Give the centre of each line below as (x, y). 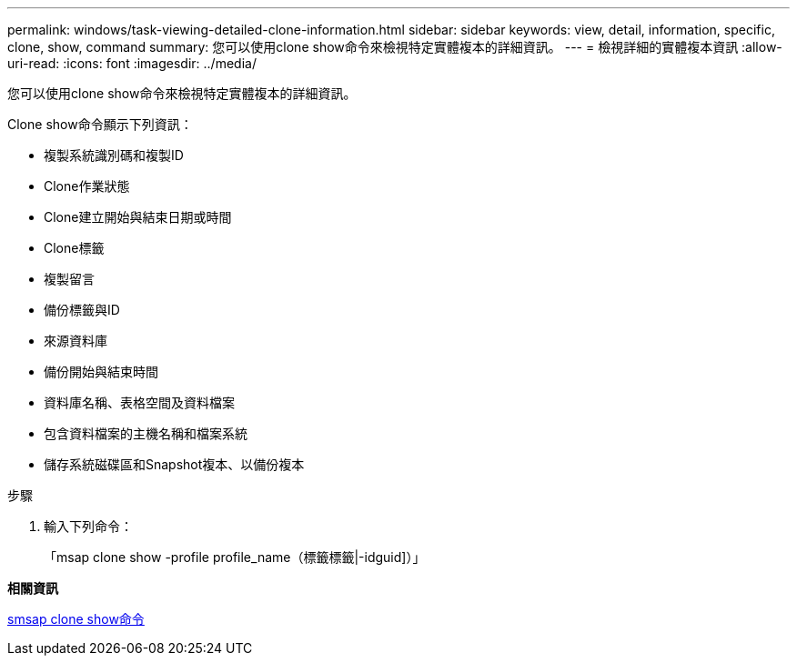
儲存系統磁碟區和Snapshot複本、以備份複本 (174, 464)
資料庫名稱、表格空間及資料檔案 (139, 402)
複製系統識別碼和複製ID (114, 155)
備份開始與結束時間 (101, 372)
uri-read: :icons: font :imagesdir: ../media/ (132, 63)
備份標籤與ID (82, 310)
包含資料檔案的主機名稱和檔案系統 (146, 433)
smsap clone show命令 (76, 619)
